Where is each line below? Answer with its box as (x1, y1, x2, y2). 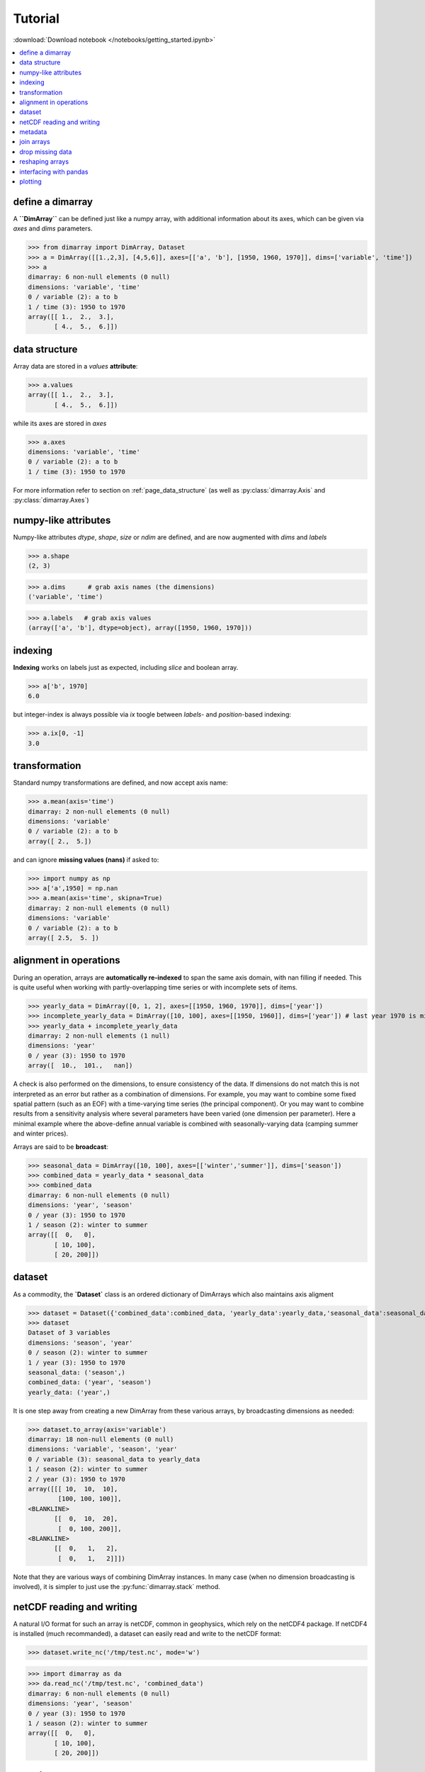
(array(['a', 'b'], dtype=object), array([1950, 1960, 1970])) (28, 624, 253, 632)
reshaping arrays (19, 157, 69, 166)
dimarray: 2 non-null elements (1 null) (28, 1032, 170, 1040)
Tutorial (13, 11, 60, 26)
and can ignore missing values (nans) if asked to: (13, 855, 159, 864)
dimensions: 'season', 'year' (28, 1338, 133, 1347)
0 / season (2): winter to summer (28, 1349, 148, 1357)
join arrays (19, 138, 50, 146)
